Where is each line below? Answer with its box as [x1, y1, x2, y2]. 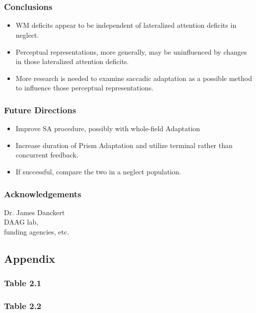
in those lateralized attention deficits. [15, 56, 129, 67]
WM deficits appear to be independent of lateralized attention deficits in [15, 20, 237, 30]
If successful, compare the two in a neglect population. [15, 166, 181, 177]
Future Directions [4, 103, 76, 116]
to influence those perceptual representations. [15, 82, 154, 93]
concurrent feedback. [15, 150, 78, 160]
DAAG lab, [4, 217, 39, 227]
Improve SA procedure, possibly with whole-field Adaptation [15, 123, 200, 134]
